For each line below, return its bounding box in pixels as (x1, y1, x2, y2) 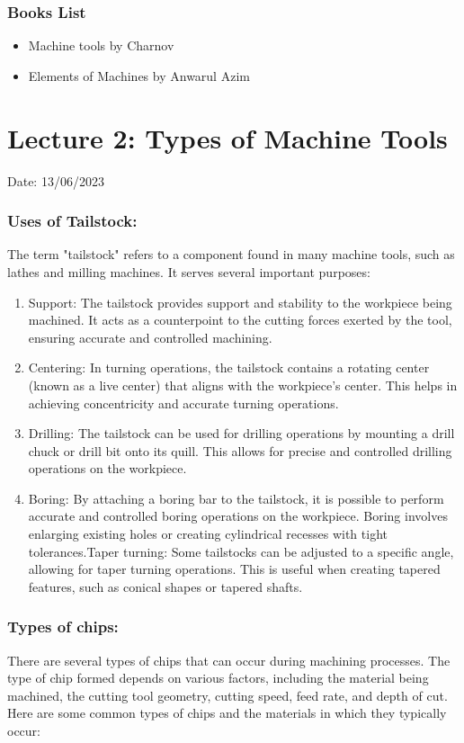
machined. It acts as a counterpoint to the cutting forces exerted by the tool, (28, 310, 452, 329)
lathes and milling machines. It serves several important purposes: (7, 262, 370, 281)
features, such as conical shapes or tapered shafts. (28, 577, 303, 595)
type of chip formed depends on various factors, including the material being (7, 668, 429, 687)
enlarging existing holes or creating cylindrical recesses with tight (28, 524, 388, 543)
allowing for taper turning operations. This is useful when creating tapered (28, 559, 441, 578)
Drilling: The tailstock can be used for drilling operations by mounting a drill (28, 424, 455, 443)
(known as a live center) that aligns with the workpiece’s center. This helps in (28, 375, 458, 394)
